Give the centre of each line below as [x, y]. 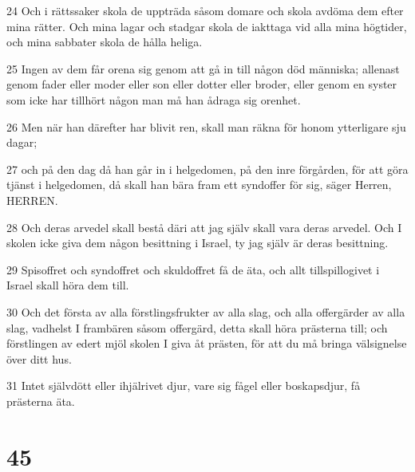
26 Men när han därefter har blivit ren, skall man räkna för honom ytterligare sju [206, 126]
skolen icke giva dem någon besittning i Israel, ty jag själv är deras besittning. [198, 243]
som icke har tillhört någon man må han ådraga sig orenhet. [154, 99]
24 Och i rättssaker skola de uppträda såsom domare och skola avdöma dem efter [205, 10]
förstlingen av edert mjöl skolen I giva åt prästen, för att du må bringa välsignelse [207, 343]
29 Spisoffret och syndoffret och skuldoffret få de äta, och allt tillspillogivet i [193, 269]
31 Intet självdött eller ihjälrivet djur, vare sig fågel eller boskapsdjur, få [184, 385]
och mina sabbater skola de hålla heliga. [105, 42]
